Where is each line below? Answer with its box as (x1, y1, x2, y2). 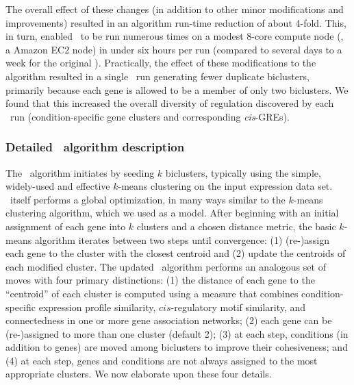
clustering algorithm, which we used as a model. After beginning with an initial (5, 206, 339, 220)
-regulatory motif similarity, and (170, 299, 306, 314)
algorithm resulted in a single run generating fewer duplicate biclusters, (5, 69, 309, 83)
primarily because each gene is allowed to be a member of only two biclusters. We (5, 82, 349, 97)
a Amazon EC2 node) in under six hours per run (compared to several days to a (5, 42, 342, 56)
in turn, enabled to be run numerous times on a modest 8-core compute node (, (5, 29, 344, 43)
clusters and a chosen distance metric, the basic (136, 219, 336, 233)
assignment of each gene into (5, 219, 126, 233)
